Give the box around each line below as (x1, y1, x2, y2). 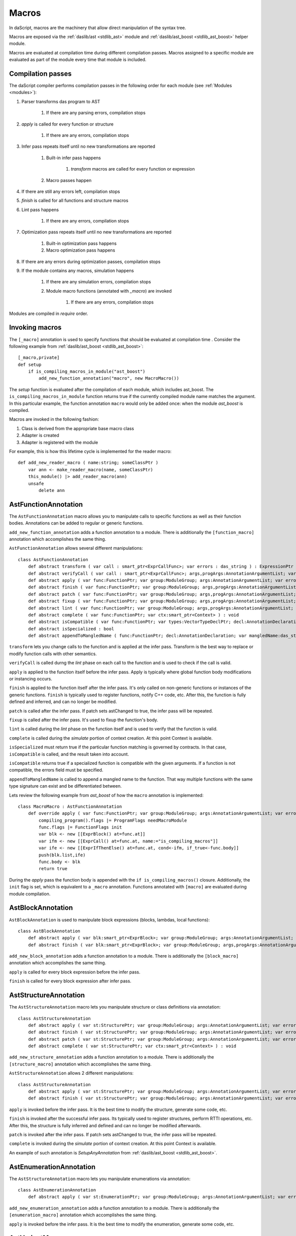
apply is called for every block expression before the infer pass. (9, 969, 141, 975)
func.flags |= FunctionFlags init (38, 825, 122, 830)
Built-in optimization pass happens (46, 240, 117, 246)
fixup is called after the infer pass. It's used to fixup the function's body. (9, 717, 158, 723)
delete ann (38, 487, 65, 493)
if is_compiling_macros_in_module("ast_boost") (28, 369, 146, 374)
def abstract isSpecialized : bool (28, 626, 114, 631)
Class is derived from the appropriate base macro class (21, 425, 134, 431)
